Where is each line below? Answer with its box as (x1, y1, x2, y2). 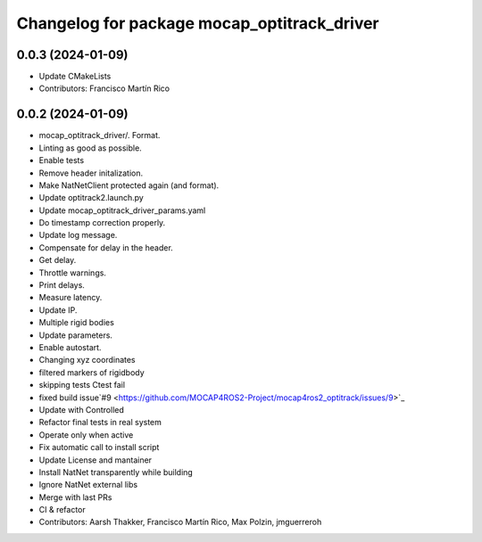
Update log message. (38, 230, 118, 241)
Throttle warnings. (38, 267, 107, 278)
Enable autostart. (38, 342, 102, 352)
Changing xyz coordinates (38, 355, 136, 365)
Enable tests (38, 155, 85, 166)
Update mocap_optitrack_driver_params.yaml (38, 205, 206, 216)
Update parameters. (38, 330, 113, 341)
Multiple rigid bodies (38, 317, 115, 328)
